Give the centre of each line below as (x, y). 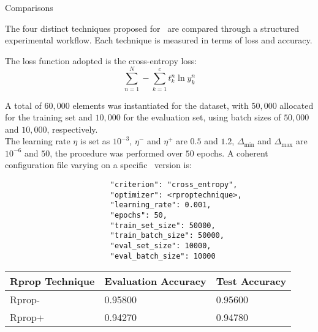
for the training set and (49, 117)
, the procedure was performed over (116, 153)
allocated (297, 105)
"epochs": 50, (138, 216)
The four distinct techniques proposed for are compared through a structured (152, 28)
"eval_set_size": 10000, (161, 246)
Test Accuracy (251, 281)
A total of (23, 105)
